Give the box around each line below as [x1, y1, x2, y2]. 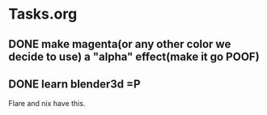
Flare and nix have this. [8, 99, 86, 109]
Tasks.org [8, 5, 78, 23]
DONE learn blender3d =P [8, 77, 141, 91]
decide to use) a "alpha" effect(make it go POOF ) [8, 49, 261, 63]
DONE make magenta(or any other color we [8, 37, 231, 51]
